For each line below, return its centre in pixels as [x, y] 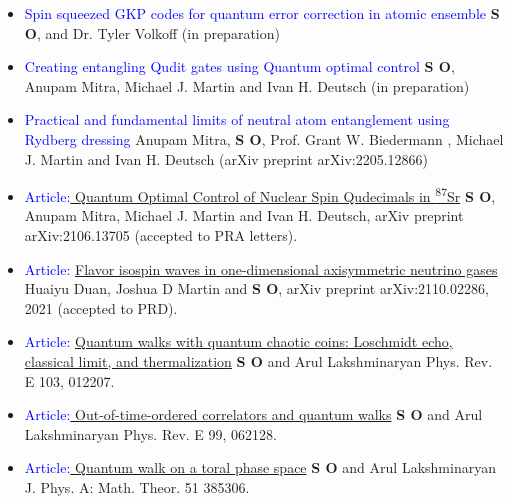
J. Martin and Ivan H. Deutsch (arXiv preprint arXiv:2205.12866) [226, 158]
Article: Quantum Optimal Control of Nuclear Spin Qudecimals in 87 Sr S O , [260, 194]
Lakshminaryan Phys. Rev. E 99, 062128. [151, 433]
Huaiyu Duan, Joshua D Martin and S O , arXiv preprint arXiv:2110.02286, [256, 288]
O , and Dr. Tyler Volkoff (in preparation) [152, 32]
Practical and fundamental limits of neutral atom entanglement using [237, 119]
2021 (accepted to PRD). [101, 307]
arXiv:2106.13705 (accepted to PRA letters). [161, 235]
